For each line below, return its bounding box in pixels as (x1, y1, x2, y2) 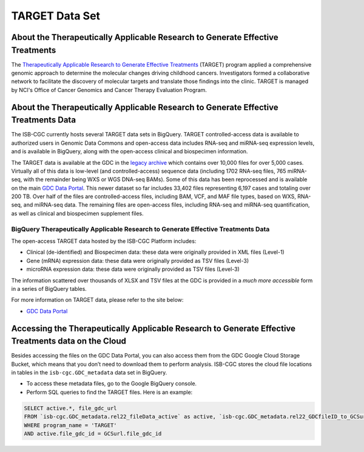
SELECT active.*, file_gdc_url (24, 405, 118, 411)
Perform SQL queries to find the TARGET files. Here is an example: (26, 388, 193, 396)
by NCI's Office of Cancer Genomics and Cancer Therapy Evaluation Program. (11, 86, 207, 93)
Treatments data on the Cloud (11, 336, 127, 347)
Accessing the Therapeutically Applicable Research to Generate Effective (11, 323, 296, 333)
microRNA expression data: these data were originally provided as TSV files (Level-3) (26, 265, 240, 273)
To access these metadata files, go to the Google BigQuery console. (26, 380, 197, 387)
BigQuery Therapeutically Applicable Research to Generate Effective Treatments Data (11, 225, 270, 233)
